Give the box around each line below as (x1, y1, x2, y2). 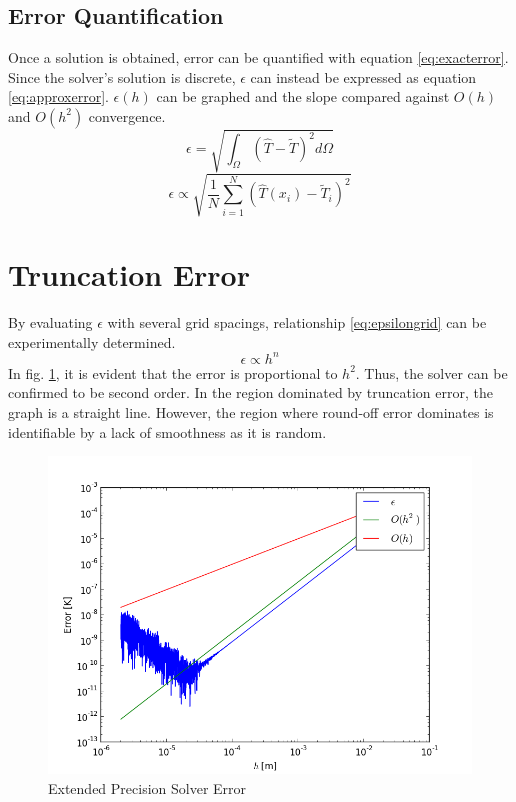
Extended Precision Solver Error (48, 777, 247, 798)
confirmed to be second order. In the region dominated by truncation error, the (8, 382, 493, 403)
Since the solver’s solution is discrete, (8, 66, 236, 87)
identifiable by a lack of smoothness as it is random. (8, 421, 327, 442)
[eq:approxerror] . (8, 86, 109, 107)
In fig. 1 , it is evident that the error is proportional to (8, 362, 338, 383)
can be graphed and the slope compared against (156, 86, 450, 107)
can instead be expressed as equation (250, 66, 477, 87)
